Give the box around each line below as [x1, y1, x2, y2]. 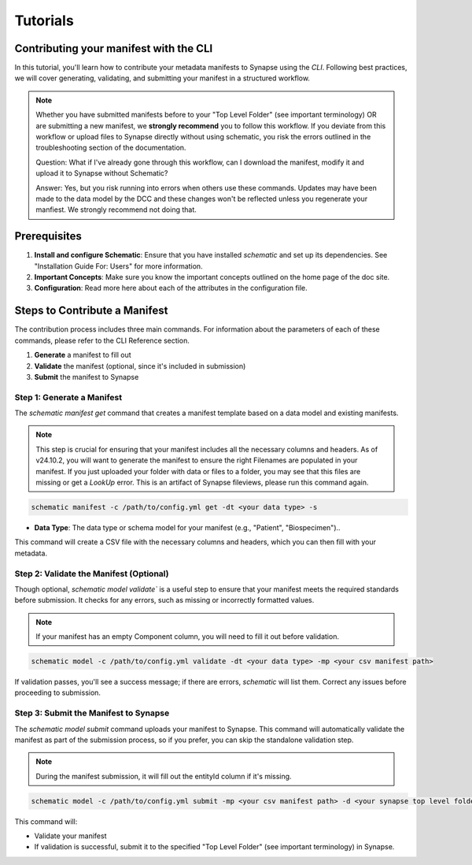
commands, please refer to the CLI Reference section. [14, 336, 190, 345]
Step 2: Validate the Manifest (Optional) [14, 568, 169, 579]
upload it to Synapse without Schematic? [35, 169, 168, 178]
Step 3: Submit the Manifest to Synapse [14, 707, 170, 718]
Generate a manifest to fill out [34, 351, 131, 360]
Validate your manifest [34, 831, 107, 841]
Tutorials [14, 12, 74, 29]
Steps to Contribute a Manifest [14, 304, 168, 317]
